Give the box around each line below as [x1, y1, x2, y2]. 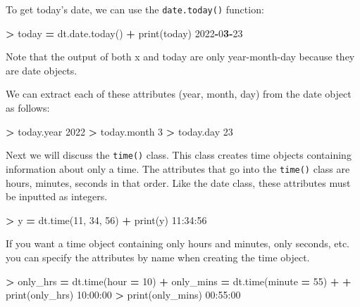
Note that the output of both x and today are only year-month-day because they [6, 49, 355, 64]
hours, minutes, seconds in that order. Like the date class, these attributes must [6, 175, 351, 190]
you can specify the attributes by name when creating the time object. [6, 249, 310, 264]
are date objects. [6, 63, 77, 77]
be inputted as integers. [6, 189, 108, 204]
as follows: [6, 100, 50, 115]
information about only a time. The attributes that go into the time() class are [6, 161, 350, 176]
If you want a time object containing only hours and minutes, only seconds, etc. [6, 236, 350, 251]
